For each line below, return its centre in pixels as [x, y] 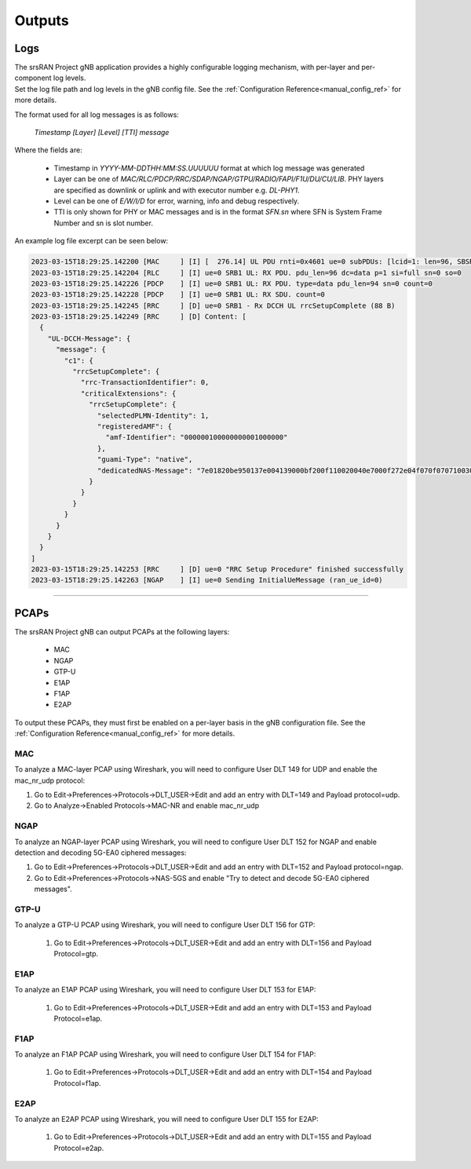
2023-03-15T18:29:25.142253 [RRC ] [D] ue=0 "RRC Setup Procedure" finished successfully [217, 570]
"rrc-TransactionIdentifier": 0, [145, 382]
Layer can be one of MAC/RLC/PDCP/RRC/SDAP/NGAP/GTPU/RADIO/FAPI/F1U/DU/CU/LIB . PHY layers [219, 179]
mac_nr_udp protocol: [50, 780]
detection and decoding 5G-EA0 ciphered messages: [100, 853]
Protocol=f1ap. [77, 1083]
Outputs [42, 20]
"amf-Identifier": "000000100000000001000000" [197, 437]
